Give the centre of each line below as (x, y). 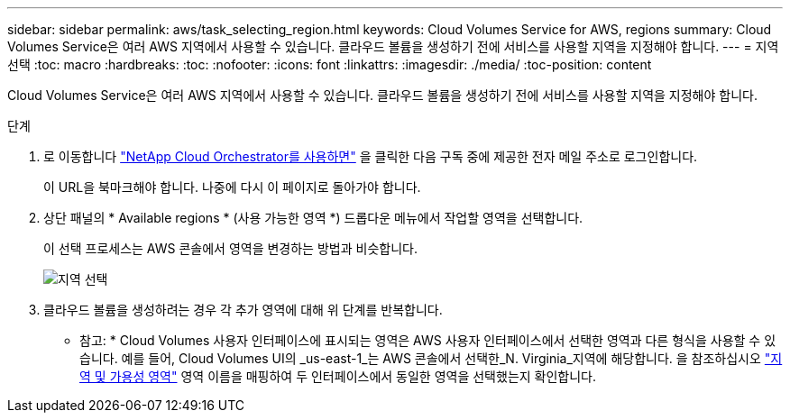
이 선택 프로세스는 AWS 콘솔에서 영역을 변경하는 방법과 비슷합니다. (230, 248)
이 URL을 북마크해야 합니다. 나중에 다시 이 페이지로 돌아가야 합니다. (232, 187)
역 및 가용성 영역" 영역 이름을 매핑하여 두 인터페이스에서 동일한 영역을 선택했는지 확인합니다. (338, 376)
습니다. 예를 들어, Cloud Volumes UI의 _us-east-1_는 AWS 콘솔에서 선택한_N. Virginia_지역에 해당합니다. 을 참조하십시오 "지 (431, 358)
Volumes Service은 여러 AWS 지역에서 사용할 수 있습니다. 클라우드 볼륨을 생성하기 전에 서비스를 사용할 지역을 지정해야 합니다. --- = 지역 (393, 46)
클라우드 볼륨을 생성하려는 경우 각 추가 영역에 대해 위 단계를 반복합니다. (243, 310)
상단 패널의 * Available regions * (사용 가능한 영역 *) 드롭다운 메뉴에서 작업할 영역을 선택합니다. (313, 218)
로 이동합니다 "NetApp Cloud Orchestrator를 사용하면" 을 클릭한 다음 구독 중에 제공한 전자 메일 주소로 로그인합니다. (371, 156)
